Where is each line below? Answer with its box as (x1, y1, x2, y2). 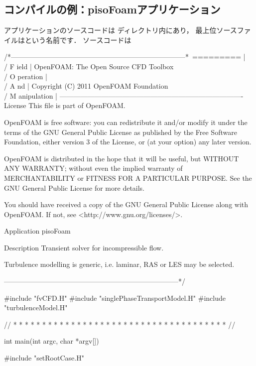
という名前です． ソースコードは (24, 34, 131, 45)
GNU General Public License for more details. (4, 182, 145, 193)
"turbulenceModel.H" (4, 302, 68, 313)
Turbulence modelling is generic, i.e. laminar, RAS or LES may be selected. (4, 259, 235, 269)
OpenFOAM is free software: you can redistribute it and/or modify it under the (4, 117, 248, 127)
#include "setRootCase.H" (4, 353, 84, 363)
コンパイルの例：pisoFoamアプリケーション (4, 1, 221, 17)
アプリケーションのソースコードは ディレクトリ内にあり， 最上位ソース (4, 25, 237, 35)
